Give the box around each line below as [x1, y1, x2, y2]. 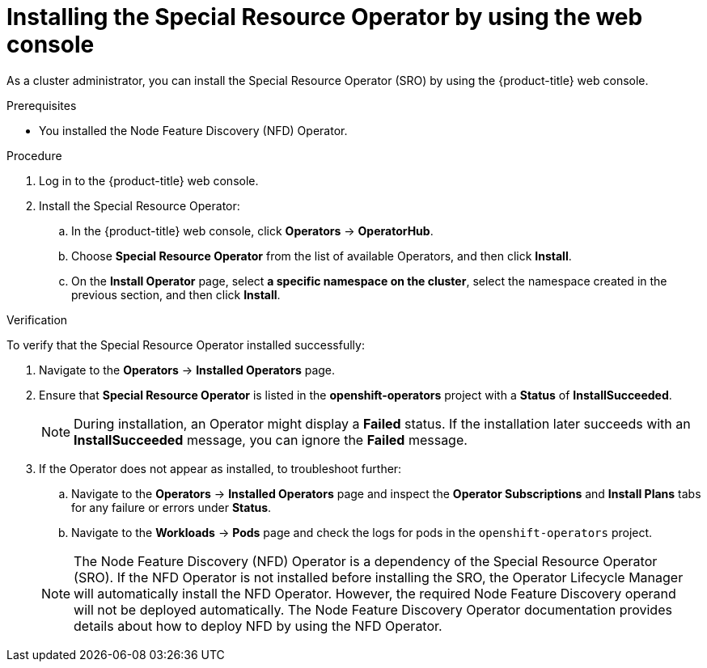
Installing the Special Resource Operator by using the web [6, 3, 643, 31]
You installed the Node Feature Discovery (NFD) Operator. [39, 123, 348, 137]
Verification [6, 312, 68, 327]
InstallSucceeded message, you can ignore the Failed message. [74, 431, 468, 448]
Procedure [6, 148, 62, 163]
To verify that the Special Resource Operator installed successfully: [6, 337, 365, 352]
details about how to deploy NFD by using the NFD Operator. [74, 617, 442, 634]
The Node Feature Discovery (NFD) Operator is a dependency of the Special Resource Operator [74, 552, 658, 569]
